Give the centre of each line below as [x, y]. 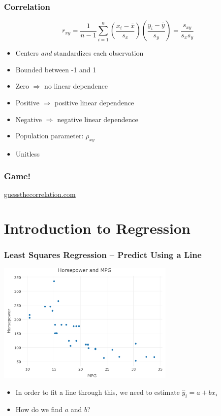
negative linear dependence [98, 119]
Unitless [28, 153]
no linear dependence [76, 86]
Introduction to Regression [97, 228]
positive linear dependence [94, 102]
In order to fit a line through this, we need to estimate [97, 392]
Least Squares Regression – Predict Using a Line [103, 254]
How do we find [39, 409]
